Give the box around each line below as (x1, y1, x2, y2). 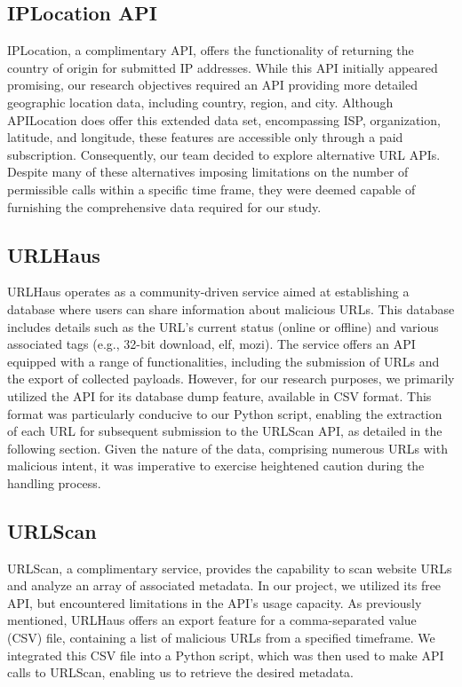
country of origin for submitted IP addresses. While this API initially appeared (7, 58, 438, 76)
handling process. (7, 473, 101, 492)
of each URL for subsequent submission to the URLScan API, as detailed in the (7, 422, 442, 440)
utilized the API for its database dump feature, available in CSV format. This (7, 386, 432, 405)
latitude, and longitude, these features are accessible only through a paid (7, 128, 403, 146)
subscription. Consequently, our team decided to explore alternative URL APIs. (7, 145, 441, 163)
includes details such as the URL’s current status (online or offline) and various (7, 317, 439, 336)
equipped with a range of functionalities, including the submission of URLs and (7, 351, 440, 370)
